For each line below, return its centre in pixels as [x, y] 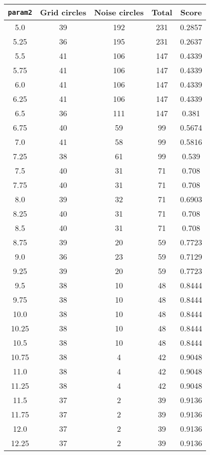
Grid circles [63, 12]
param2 [20, 12]
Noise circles [119, 12]
